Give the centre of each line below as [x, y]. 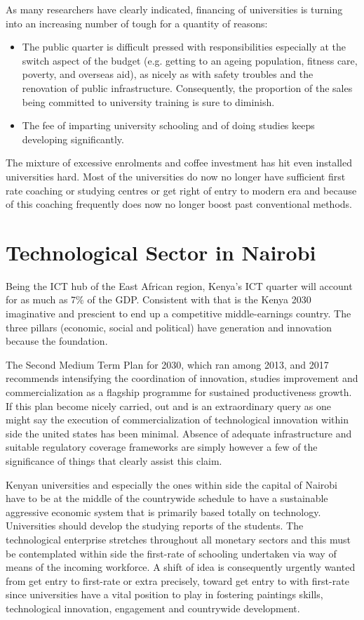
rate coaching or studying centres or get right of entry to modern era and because [181, 190]
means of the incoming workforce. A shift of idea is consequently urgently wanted [181, 567]
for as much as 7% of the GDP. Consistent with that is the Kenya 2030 [159, 299]
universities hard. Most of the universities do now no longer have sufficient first [176, 176]
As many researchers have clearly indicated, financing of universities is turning [174, 9]
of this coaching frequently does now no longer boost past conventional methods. [179, 204]
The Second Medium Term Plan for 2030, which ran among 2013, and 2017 [167, 364]
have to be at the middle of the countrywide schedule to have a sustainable [167, 498]
